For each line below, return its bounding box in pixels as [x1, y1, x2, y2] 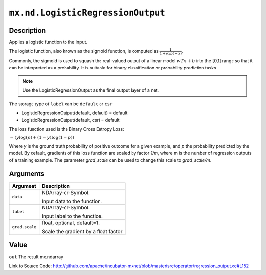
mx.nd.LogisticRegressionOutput [9, 7, 165, 18]
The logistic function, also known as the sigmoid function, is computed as [9, 48, 159, 54]
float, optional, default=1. [42, 219, 100, 226]
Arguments [9, 170, 45, 178]
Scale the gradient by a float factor [42, 228, 123, 235]
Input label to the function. [42, 212, 103, 219]
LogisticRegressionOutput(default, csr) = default [21, 117, 120, 123]
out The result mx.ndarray [9, 254, 64, 260]
